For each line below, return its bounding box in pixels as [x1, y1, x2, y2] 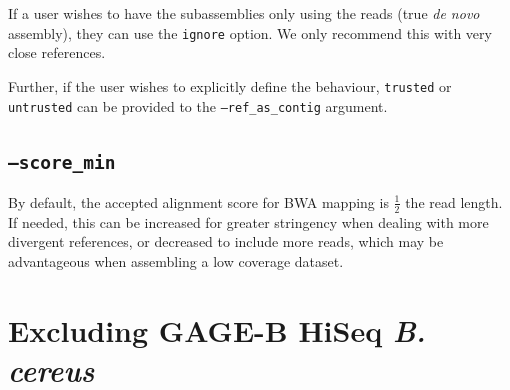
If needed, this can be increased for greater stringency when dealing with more [8, 211, 489, 232]
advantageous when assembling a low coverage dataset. [8, 250, 344, 271]
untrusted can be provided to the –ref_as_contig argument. [8, 95, 388, 116]
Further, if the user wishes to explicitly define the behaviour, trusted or [8, 75, 452, 96]
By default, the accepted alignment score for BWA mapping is [8, 191, 389, 212]
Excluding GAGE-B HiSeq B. [8, 309, 426, 351]
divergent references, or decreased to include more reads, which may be [8, 231, 444, 252]
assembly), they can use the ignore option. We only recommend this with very [8, 22, 492, 43]
